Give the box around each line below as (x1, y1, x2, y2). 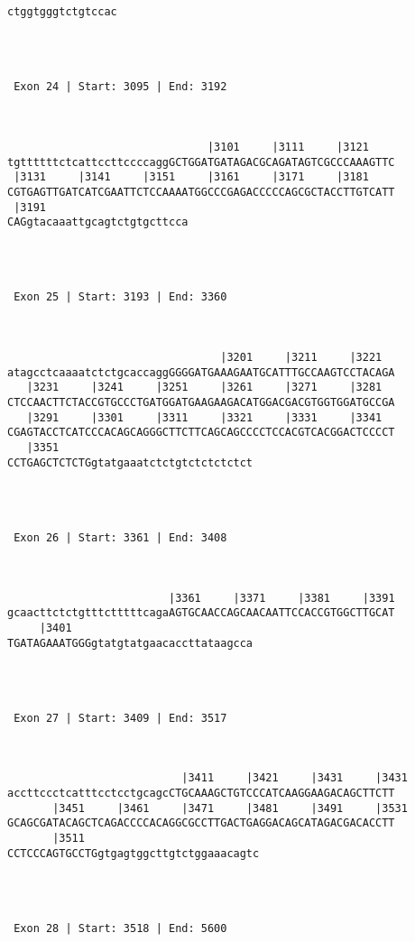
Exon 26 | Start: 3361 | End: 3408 (14, 531, 227, 544)
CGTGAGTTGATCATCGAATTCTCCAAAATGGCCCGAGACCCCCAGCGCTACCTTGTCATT (7, 185, 395, 199)
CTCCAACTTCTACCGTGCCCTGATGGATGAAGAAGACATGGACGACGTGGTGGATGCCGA (7, 396, 395, 410)
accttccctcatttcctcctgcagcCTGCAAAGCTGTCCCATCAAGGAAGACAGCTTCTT (7, 787, 395, 800)
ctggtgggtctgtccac (7, 5, 117, 18)
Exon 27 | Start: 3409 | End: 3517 (14, 711, 227, 725)
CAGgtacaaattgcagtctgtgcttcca (7, 216, 189, 229)
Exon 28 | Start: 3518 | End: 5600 (14, 922, 227, 936)
